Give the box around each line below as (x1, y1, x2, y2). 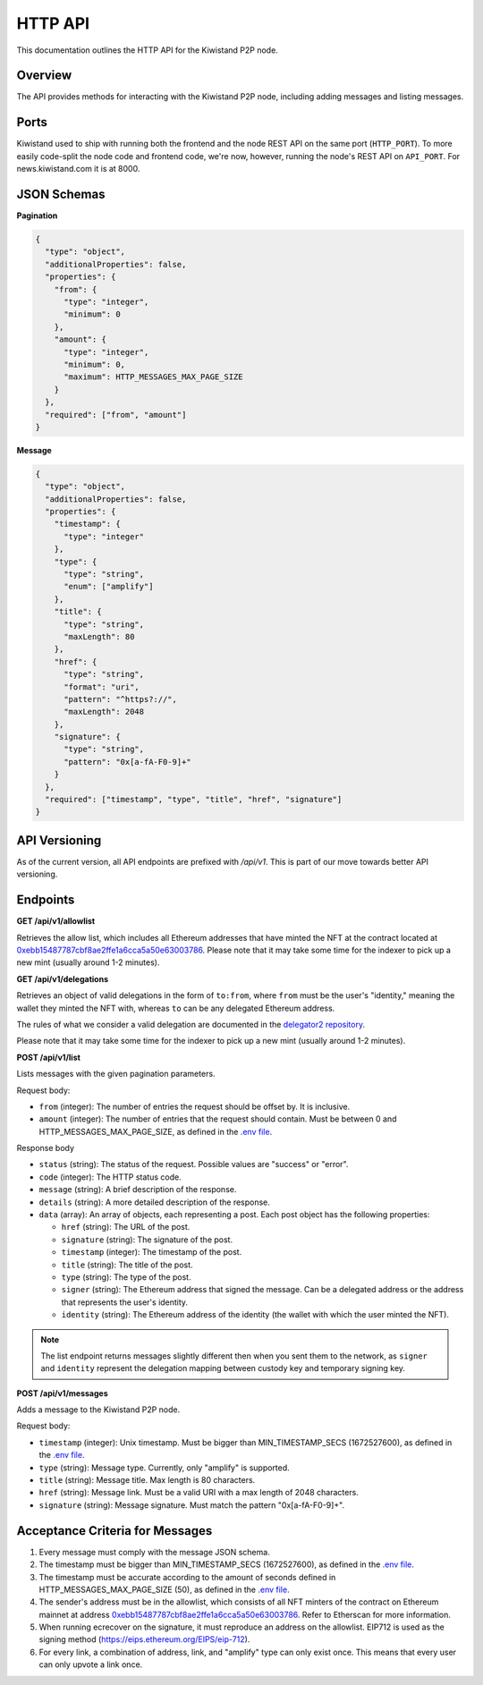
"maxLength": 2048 (64, 707, 145, 717)
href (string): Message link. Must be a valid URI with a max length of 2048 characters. (38, 1487, 360, 1498)
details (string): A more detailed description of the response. (38, 1197, 270, 1207)
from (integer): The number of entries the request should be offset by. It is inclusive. (38, 1101, 351, 1112)
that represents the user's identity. (61, 1297, 188, 1308)
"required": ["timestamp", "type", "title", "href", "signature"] (45, 794, 343, 805)
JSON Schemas (16, 186, 106, 201)
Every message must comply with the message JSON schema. (38, 1546, 270, 1557)
